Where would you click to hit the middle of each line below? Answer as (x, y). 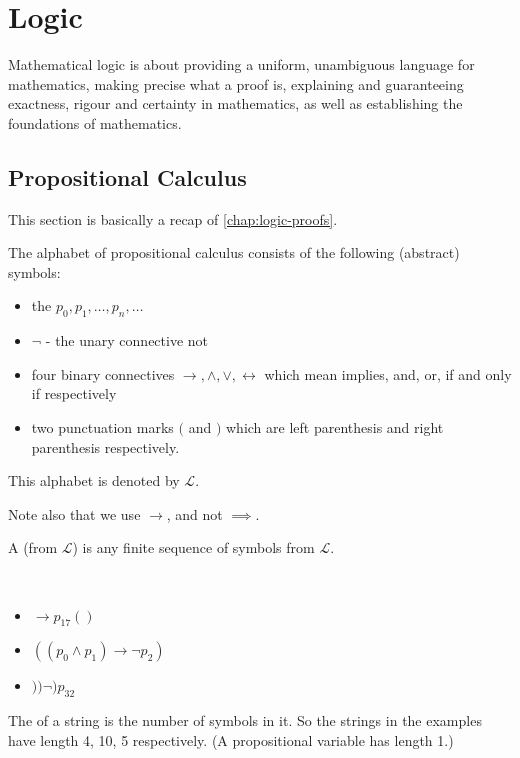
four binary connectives (103, 373)
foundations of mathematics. (95, 122)
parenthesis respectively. (105, 446)
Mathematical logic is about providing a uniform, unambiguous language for (241, 64)
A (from (33, 547)
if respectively (74, 393)
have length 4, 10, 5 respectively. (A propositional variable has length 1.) (231, 739)
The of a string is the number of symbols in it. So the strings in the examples (245, 720)
